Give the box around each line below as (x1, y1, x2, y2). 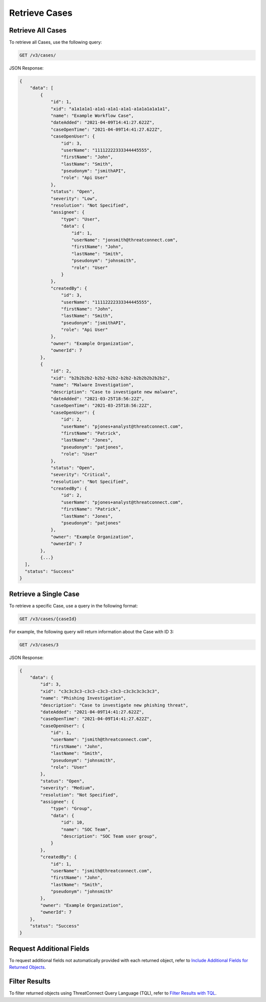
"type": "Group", (50, 806, 93, 812)
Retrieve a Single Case (9, 590, 80, 598)
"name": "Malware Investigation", (50, 382, 134, 388)
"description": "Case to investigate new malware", (50, 389, 178, 395)
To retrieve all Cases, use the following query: (9, 39, 102, 45)
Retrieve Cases (9, 7, 72, 18)
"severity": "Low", (50, 195, 98, 201)
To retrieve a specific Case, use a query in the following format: (9, 602, 138, 609)
